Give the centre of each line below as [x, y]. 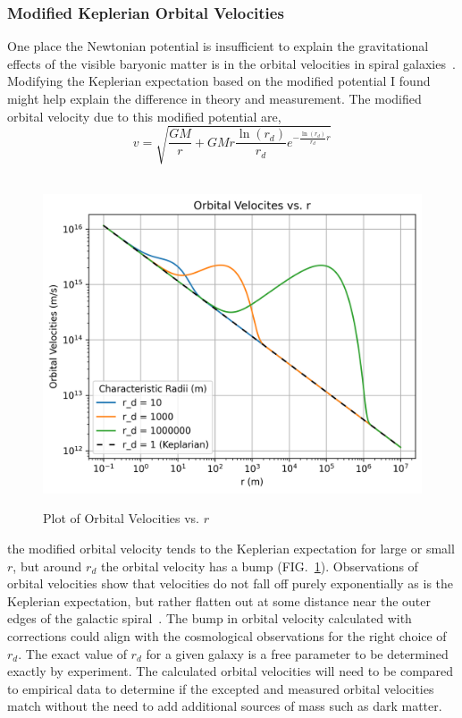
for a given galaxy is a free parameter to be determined [297, 653]
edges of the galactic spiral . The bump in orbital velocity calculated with [210, 618]
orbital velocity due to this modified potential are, [144, 116]
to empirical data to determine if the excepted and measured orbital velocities [221, 688]
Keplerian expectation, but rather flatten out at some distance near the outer [219, 600]
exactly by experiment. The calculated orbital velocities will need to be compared [231, 671]
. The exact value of [72, 653]
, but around [47, 566]
